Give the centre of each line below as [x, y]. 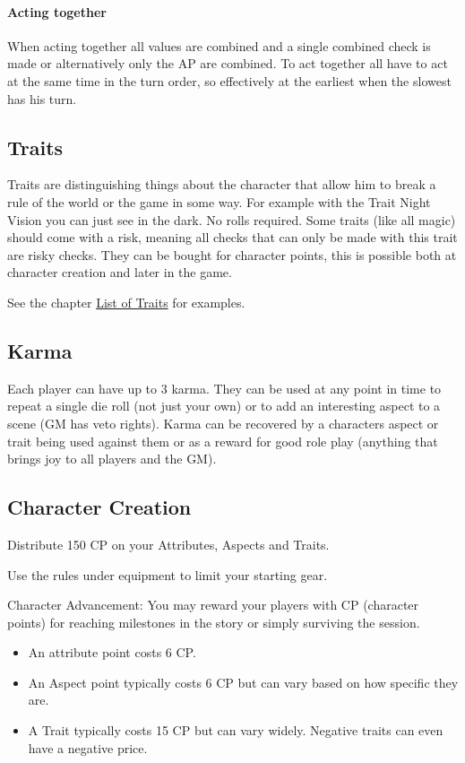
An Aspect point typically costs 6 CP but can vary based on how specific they [243, 682]
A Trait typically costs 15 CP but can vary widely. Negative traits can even [236, 730]
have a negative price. [88, 747]
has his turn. [42, 98]
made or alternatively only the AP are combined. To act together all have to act [228, 63]
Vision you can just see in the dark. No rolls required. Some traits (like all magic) [232, 219]
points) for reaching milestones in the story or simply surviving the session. [214, 622]
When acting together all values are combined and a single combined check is [219, 45]
